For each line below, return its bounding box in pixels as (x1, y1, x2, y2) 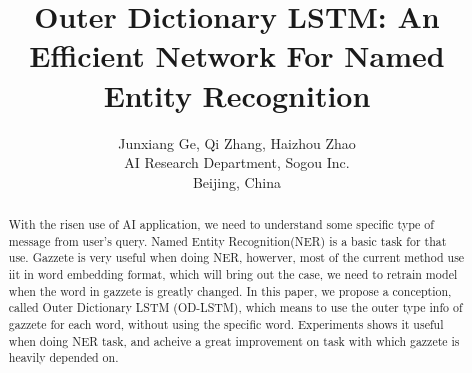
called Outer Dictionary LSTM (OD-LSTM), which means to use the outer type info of (8, 299, 463, 316)
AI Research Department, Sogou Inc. (124, 152, 350, 173)
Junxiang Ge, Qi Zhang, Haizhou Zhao (118, 132, 356, 153)
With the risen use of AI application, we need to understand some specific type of (8, 216, 434, 233)
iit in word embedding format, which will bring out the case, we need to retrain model (8, 266, 458, 283)
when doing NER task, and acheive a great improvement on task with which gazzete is (8, 332, 460, 349)
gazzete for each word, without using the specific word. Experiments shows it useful (8, 316, 444, 333)
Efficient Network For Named (29, 35, 445, 76)
